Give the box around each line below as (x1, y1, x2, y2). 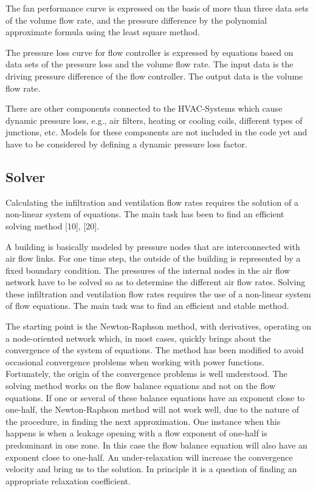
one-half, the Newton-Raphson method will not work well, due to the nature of (5, 403, 299, 416)
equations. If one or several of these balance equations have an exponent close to (5, 391, 305, 404)
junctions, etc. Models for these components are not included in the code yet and (5, 126, 307, 138)
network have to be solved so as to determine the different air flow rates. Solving (5, 276, 306, 288)
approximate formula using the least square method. (5, 25, 201, 38)
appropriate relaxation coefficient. (5, 474, 131, 487)
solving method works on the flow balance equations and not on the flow (5, 379, 275, 392)
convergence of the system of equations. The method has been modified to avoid (5, 344, 304, 356)
